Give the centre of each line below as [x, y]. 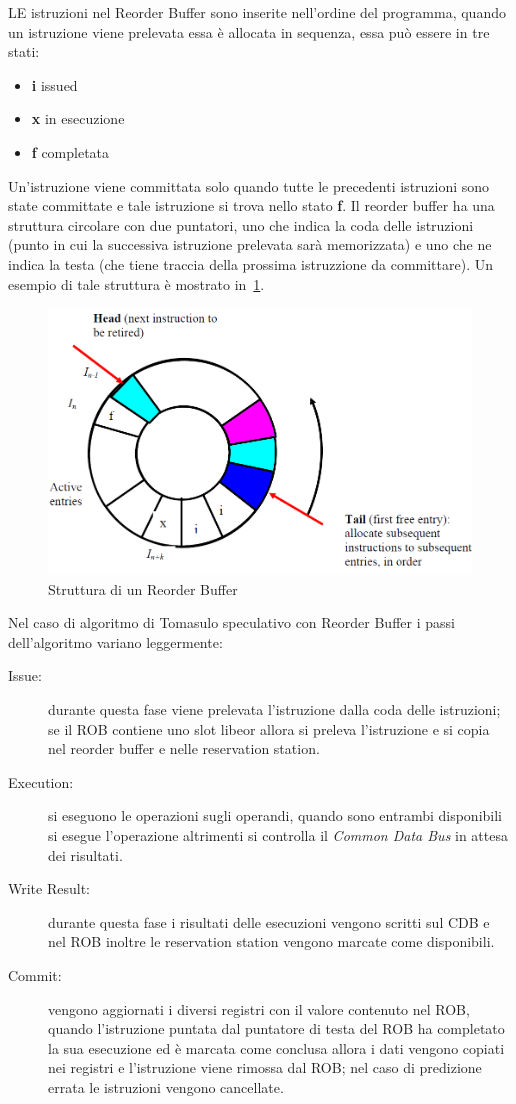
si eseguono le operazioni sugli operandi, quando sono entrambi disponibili [275, 815]
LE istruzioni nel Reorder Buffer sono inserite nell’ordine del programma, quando [257, 12]
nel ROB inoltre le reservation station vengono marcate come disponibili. [271, 941]
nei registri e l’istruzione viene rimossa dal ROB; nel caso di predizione [265, 1067]
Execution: [41, 781]
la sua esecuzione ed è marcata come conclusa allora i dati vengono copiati [276, 1047]
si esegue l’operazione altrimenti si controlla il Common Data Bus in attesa [278, 835]
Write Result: [49, 888]
